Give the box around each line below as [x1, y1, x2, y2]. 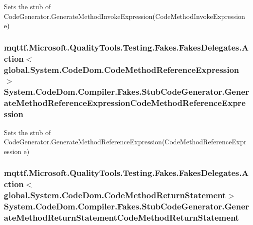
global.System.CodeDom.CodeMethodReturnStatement [4, 189, 226, 201]
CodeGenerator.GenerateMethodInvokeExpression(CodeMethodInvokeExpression [4, 11, 245, 21]
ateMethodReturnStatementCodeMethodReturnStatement [4, 211, 239, 223]
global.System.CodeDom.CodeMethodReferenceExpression [4, 63, 239, 75]
